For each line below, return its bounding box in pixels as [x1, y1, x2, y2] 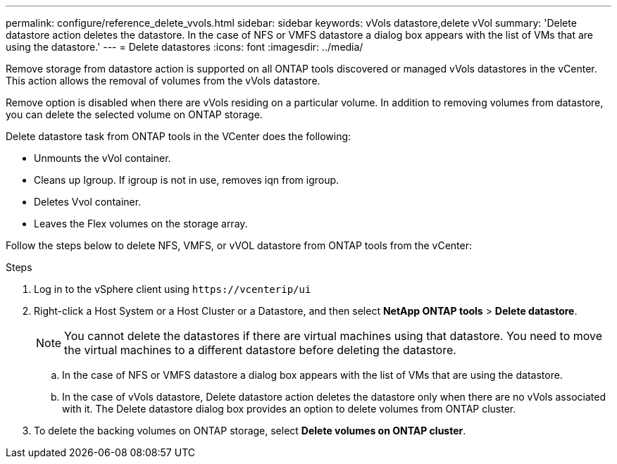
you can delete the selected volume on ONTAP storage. [6, 108, 263, 120]
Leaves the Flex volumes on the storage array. [34, 218, 248, 230]
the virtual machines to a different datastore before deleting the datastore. [64, 343, 456, 357]
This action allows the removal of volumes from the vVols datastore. [6, 75, 320, 87]
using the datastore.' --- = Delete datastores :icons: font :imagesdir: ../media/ [6, 41, 363, 53]
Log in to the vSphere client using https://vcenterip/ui [34, 283, 311, 295]
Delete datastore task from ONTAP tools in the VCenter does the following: [6, 130, 351, 142]
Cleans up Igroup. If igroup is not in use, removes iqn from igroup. [34, 174, 339, 186]
